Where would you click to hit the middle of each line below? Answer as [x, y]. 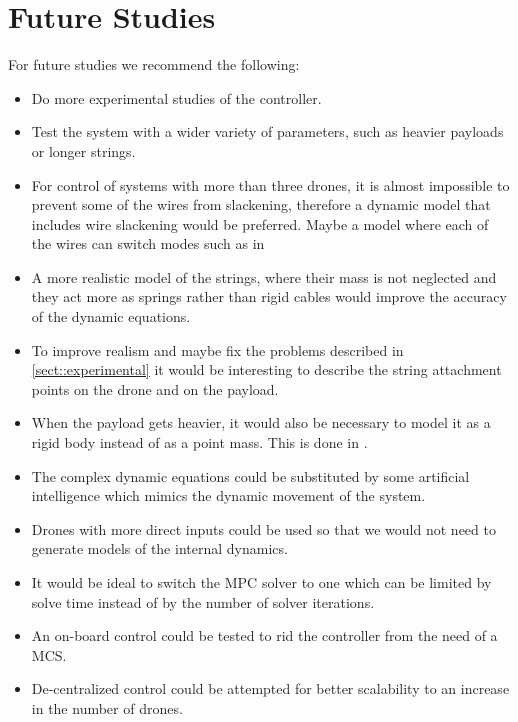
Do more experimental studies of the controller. [176, 97]
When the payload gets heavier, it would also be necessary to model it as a [261, 422]
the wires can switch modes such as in [148, 243]
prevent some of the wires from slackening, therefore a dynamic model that [261, 204]
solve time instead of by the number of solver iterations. [203, 601]
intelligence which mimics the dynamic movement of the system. [228, 495]
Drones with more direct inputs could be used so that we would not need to [263, 528]
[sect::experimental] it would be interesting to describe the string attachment [266, 369]
